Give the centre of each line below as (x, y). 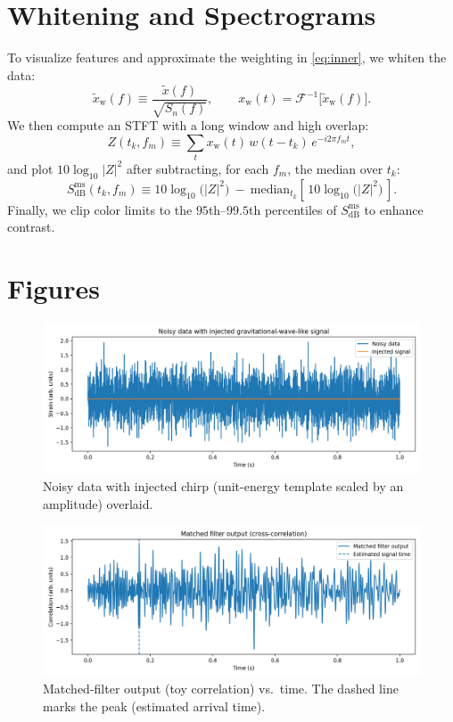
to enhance (394, 209)
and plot (30, 168)
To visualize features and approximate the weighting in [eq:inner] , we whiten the (227, 57)
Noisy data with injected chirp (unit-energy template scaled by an (223, 486)
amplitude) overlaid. (98, 503)
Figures (54, 288)
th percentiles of (293, 209)
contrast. (31, 227)
